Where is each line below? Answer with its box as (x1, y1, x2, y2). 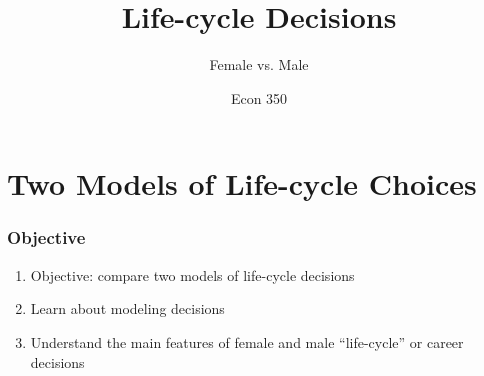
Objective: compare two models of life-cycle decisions (30, 264, 355, 285)
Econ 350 (230, 87, 288, 108)
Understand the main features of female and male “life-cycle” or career (30, 331, 464, 352)
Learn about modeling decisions (30, 298, 225, 319)
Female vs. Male (209, 54, 309, 75)
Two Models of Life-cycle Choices (7, 163, 477, 204)
